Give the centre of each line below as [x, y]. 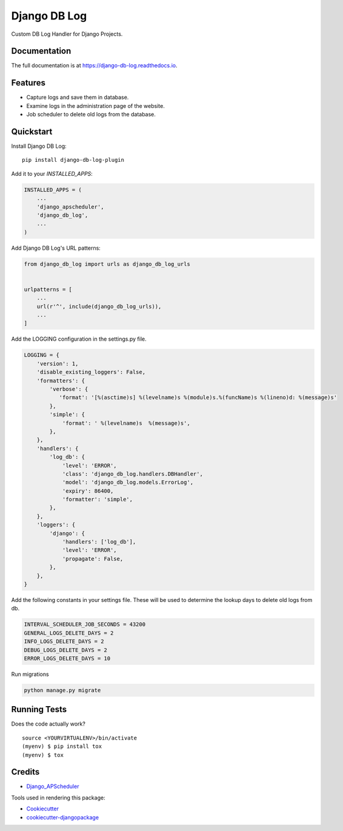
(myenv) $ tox [43, 755]
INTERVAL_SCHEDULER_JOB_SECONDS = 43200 [85, 625]
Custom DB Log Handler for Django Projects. [67, 34]
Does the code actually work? [48, 724]
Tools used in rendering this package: [58, 798]
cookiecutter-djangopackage [63, 817]
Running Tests [39, 709]
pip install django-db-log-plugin [73, 160]
